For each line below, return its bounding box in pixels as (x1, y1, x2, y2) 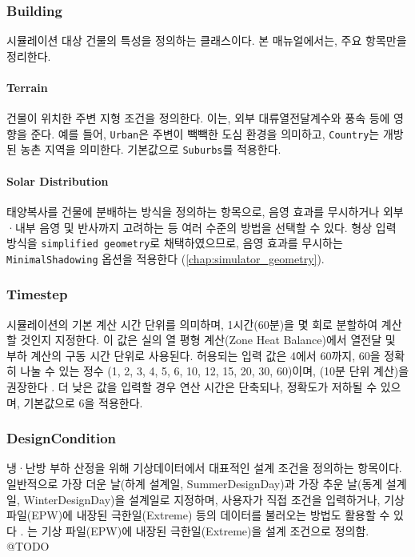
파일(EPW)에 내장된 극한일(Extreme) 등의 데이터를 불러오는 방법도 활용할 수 (6, 507, 390, 523)
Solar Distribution (6, 172, 109, 189)
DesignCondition (6, 428, 117, 448)
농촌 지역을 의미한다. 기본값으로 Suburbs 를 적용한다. (20, 141, 281, 158)
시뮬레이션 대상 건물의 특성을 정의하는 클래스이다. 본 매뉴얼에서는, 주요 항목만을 (6, 32, 407, 49)
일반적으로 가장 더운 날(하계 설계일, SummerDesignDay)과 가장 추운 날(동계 (6, 475, 383, 491)
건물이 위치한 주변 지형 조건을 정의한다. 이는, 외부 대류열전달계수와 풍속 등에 (6, 110, 390, 126)
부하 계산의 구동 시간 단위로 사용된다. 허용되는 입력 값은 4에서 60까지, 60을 (6, 347, 381, 363)
